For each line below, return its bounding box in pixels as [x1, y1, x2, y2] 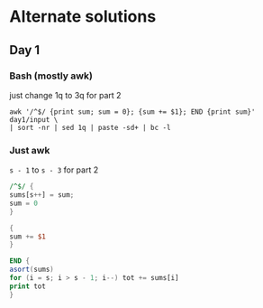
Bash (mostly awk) [9, 70, 93, 82]
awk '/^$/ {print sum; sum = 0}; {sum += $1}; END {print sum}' [9, 107, 256, 117]
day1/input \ [9, 115, 59, 124]
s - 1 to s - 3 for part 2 [9, 164, 99, 175]
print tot [9, 282, 47, 291]
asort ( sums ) [9, 265, 54, 275]
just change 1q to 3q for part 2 [9, 89, 122, 100]
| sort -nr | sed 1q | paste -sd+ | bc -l [9, 123, 171, 132]
